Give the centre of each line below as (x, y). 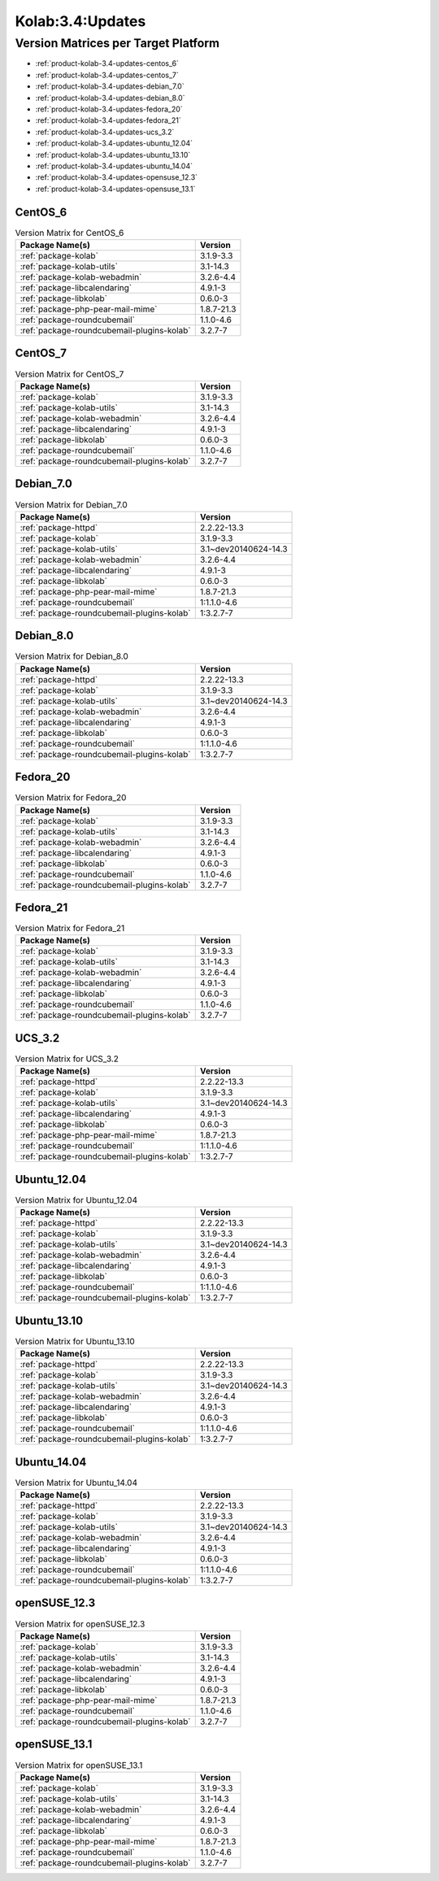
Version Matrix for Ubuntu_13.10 (75, 1341)
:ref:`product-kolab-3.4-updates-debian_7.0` (110, 86)
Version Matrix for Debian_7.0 (71, 504)
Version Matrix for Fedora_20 (71, 798)
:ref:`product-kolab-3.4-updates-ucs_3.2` (105, 132)
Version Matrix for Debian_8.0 (72, 656)
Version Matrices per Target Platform (117, 43)
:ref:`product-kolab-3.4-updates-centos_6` (107, 63)
